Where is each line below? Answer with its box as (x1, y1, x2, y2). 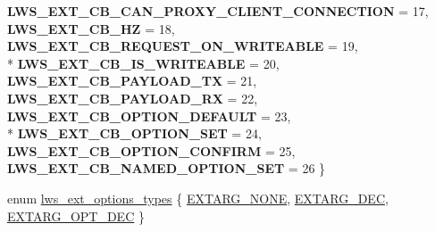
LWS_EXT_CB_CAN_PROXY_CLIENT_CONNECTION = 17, (7, 2, 429, 20)
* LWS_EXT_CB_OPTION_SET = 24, (7, 124, 262, 143)
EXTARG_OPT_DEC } (7, 206, 145, 225)
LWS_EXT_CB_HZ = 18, (7, 19, 175, 37)
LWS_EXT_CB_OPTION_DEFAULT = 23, (7, 106, 291, 125)
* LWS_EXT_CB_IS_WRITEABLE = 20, (7, 54, 280, 72)
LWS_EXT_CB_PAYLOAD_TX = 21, (7, 71, 257, 90)
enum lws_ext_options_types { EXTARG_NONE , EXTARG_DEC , (7, 188, 389, 207)
